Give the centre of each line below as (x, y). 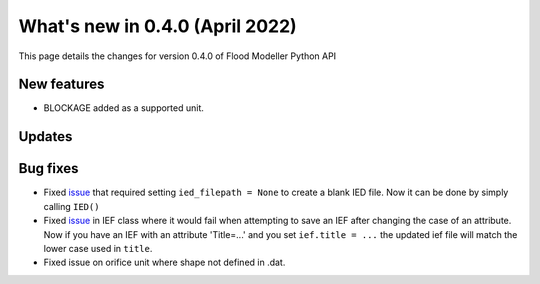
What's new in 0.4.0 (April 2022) (157, 26)
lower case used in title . (98, 248)
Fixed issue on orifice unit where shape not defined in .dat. (164, 262)
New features (61, 84)
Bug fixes (48, 168)
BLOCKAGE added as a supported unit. (124, 108)
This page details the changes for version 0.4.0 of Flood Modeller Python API (177, 56)
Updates (45, 136)
